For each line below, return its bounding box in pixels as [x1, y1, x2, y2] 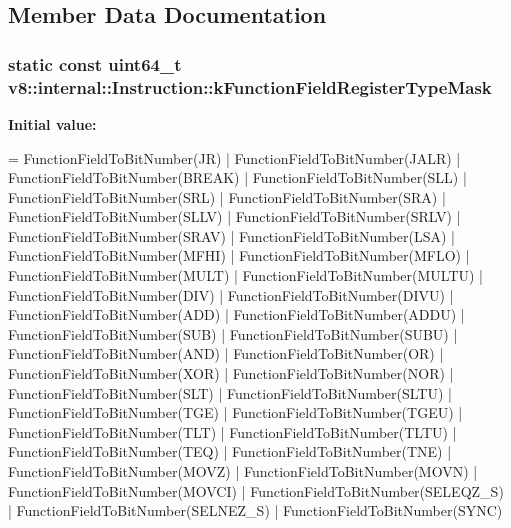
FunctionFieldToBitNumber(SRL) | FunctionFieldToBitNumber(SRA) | [8, 186, 446, 207]
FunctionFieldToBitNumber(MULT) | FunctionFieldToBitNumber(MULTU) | [8, 265, 484, 286]
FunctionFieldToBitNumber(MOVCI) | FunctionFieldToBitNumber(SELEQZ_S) [8, 480, 504, 501]
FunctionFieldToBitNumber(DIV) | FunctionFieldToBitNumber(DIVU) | [8, 284, 454, 305]
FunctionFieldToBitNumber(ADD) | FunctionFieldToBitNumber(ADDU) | [8, 304, 465, 325]
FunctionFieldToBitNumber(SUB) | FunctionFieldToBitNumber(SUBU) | [8, 323, 458, 344]
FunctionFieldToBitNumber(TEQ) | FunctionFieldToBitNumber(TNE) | [8, 441, 452, 462]
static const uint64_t [8, 51, 182, 76]
